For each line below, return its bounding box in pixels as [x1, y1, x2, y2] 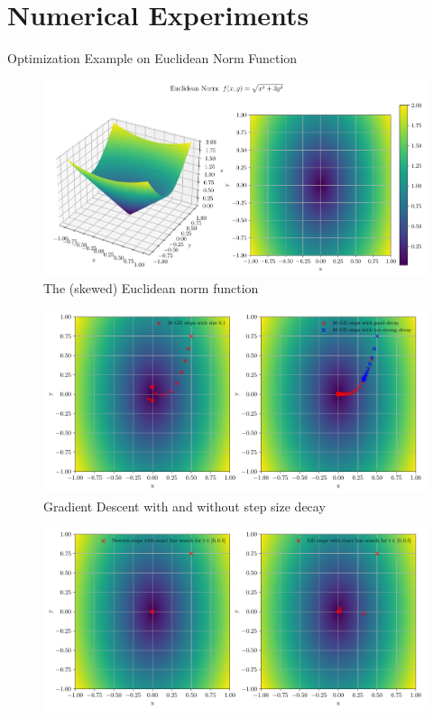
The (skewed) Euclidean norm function [43, 279, 259, 298]
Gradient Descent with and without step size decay [43, 496, 326, 515]
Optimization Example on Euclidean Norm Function [7, 49, 298, 68]
